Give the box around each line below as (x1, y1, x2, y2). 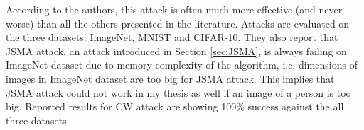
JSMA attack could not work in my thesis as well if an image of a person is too (6, 85, 351, 100)
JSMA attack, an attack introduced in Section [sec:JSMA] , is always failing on (6, 43, 347, 58)
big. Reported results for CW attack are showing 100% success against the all (6, 99, 344, 114)
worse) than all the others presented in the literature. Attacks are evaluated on (6, 16, 350, 30)
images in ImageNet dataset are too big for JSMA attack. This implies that (6, 71, 335, 85)
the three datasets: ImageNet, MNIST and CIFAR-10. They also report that (6, 30, 338, 45)
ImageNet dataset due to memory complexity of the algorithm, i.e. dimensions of (6, 57, 358, 72)
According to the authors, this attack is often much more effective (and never (6, 2, 343, 16)
